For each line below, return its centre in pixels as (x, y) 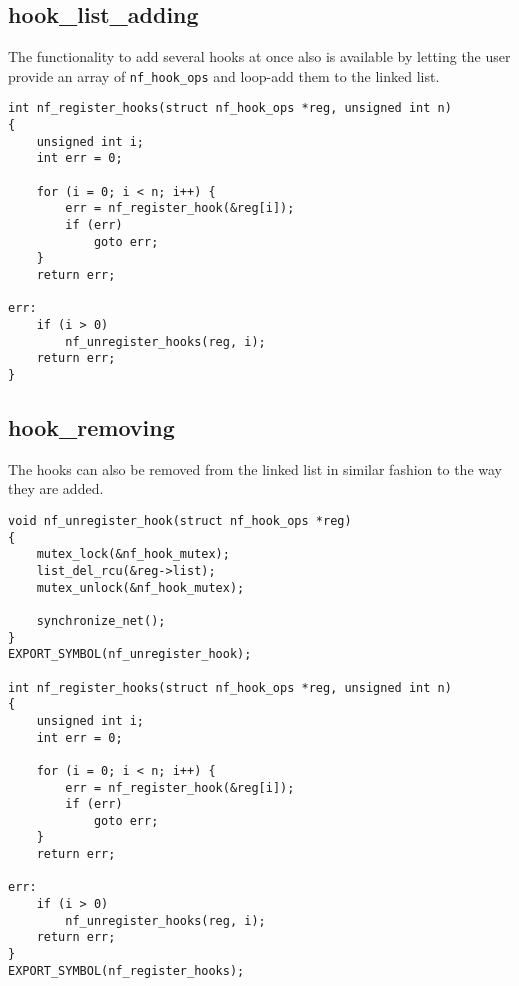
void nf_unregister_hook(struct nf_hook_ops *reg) (180, 521)
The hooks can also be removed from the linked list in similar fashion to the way (255, 468)
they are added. (56, 488)
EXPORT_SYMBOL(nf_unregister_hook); (130, 654)
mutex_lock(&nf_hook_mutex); (133, 554)
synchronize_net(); (101, 620)
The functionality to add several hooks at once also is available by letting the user (259, 56)
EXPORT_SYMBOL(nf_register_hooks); (126, 970)
